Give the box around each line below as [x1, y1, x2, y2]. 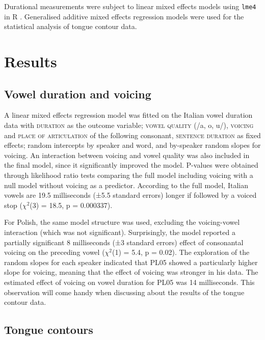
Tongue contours [4, 322, 93, 337]
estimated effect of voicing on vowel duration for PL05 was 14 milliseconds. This [4, 276, 255, 287]
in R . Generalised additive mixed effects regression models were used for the [4, 11, 244, 21]
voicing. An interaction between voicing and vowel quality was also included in [4, 149, 250, 160]
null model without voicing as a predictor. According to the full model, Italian [4, 179, 248, 190]
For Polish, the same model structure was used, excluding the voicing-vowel [4, 217, 240, 227]
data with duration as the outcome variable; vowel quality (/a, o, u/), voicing [4, 120, 254, 130]
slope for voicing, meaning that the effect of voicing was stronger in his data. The [4, 267, 258, 277]
